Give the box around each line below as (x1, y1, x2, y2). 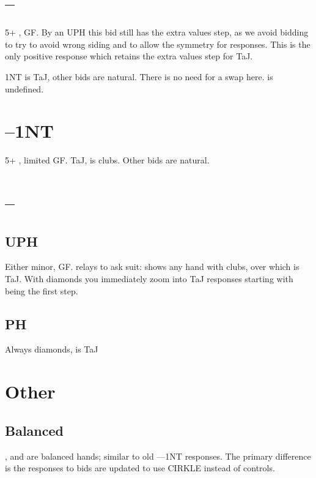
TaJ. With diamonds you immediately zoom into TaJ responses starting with (5, 272, 293, 285)
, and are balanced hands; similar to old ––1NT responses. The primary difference (5, 449, 311, 462)
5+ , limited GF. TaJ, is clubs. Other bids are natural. (5, 154, 210, 166)
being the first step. (5, 284, 78, 297)
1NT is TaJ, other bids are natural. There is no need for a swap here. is (5, 70, 273, 83)
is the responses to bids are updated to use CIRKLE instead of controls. (5, 461, 275, 474)
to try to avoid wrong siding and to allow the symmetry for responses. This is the (5, 37, 310, 50)
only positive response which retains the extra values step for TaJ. (5, 50, 253, 62)
